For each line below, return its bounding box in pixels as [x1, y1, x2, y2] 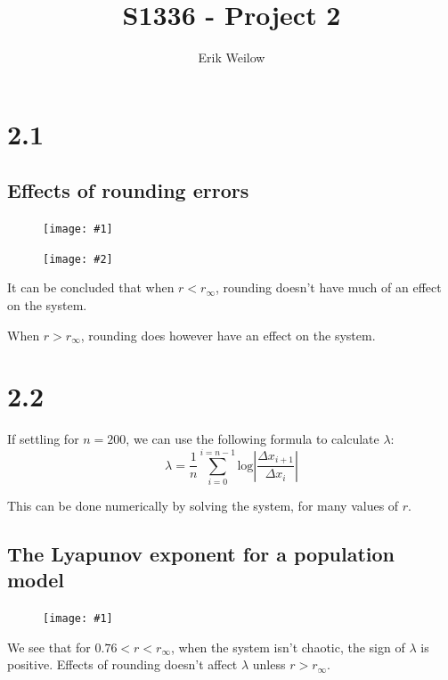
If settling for [7, 430, 79, 448]
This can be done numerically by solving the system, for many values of [7, 496, 399, 515]
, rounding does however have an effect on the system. [80, 325, 376, 344]
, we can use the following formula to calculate [126, 430, 379, 448]
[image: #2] [43, 252, 113, 266]
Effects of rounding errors [7, 176, 249, 204]
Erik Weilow [198, 48, 265, 67]
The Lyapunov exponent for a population [7, 540, 395, 568]
